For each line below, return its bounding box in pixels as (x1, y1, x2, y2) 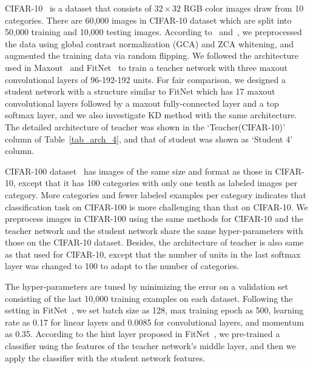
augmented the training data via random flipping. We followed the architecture (5, 49, 298, 62)
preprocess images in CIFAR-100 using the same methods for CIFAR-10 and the (5, 212, 303, 225)
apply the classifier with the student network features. (5, 351, 206, 364)
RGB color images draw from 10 (183, 2, 304, 14)
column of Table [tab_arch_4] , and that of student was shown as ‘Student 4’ (5, 132, 293, 145)
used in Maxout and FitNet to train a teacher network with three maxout (5, 61, 288, 73)
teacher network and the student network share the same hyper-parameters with (5, 224, 303, 236)
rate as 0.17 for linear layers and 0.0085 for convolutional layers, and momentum (5, 315, 304, 328)
